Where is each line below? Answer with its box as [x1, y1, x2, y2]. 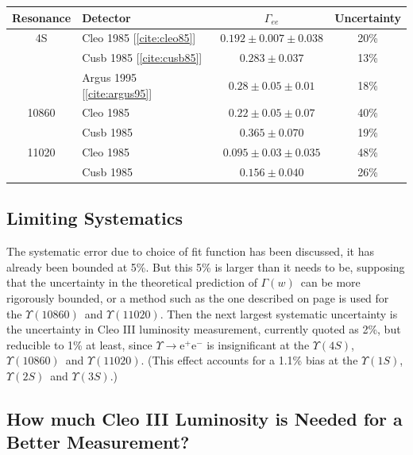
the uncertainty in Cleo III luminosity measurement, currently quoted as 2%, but [6, 321, 401, 337]
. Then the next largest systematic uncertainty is [160, 305, 398, 322]
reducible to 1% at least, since [6, 336, 152, 353]
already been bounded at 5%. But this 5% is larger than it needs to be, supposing [6, 258, 405, 275]
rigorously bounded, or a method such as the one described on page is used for [6, 290, 389, 307]
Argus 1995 [82, 69, 137, 86]
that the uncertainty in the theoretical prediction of [6, 274, 257, 291]
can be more [300, 274, 361, 291]
